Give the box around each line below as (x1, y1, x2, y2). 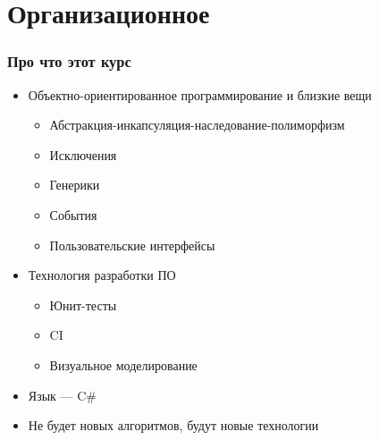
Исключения (49, 145, 117, 164)
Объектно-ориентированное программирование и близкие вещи (28, 85, 372, 104)
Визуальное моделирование (49, 355, 198, 374)
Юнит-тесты (49, 295, 117, 314)
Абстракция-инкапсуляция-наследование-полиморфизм (49, 115, 345, 134)
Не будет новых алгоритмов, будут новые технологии (28, 416, 319, 435)
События (49, 205, 97, 224)
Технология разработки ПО (28, 266, 176, 284)
